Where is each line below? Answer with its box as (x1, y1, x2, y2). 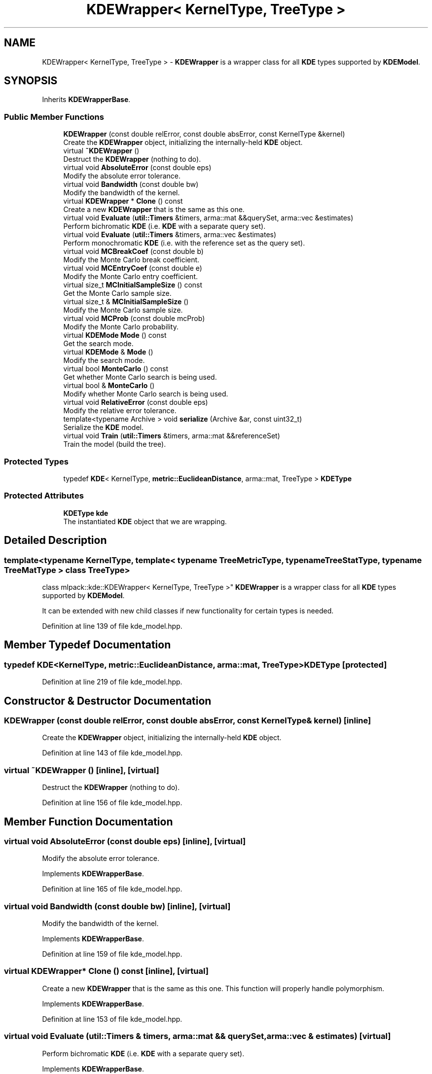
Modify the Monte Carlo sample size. (63, 306, 183, 315)
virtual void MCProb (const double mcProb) (63, 314, 205, 323)
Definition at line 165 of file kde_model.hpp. (42, 885, 182, 894)
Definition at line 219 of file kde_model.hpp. (42, 678, 182, 686)
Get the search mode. (63, 339, 134, 348)
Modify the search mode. (63, 356, 145, 365)
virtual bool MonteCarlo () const (63, 364, 169, 373)
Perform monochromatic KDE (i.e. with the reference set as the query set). (63, 239, 305, 248)
